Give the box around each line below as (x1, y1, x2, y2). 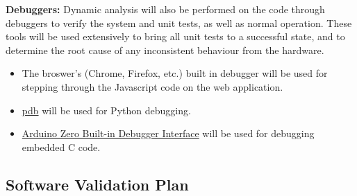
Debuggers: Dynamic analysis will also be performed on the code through (6, 2, 325, 16)
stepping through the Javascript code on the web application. (22, 79, 283, 93)
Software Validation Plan (6, 173, 189, 195)
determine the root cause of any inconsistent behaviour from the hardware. (6, 42, 324, 57)
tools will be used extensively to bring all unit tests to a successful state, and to (6, 29, 345, 44)
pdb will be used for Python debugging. (22, 103, 191, 117)
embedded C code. (22, 139, 101, 154)
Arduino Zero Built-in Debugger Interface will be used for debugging (22, 126, 315, 141)
